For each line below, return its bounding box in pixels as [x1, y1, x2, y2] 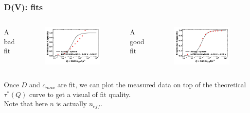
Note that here [4, 98, 48, 109]
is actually [56, 98, 87, 109]
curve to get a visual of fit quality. [29, 89, 131, 99]
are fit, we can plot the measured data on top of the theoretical [57, 80, 246, 90]
